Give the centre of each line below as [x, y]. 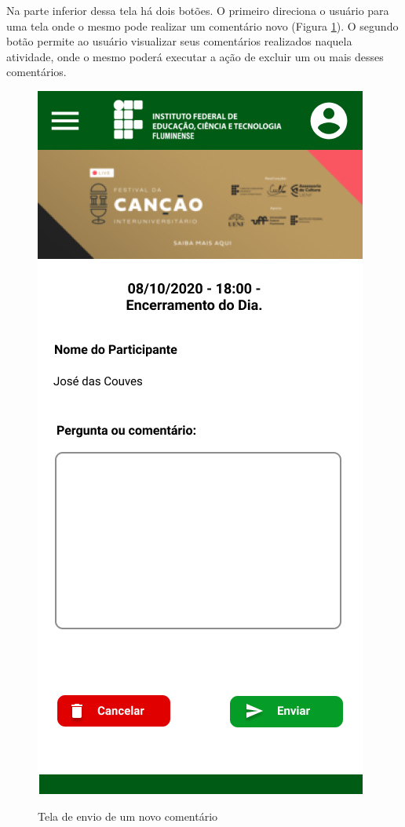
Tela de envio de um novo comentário [128, 816]
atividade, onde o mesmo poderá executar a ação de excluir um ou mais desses [195, 56]
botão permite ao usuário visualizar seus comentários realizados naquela [179, 41]
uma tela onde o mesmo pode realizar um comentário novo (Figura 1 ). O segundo [202, 26]
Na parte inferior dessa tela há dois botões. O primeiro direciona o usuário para [198, 10]
